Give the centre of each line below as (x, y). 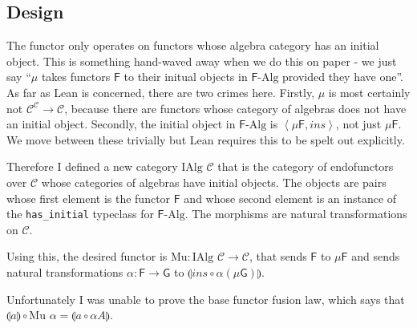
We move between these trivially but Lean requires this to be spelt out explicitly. (206, 139)
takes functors (76, 77)
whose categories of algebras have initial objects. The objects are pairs (214, 182)
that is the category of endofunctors (306, 166)
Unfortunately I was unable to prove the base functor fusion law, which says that (206, 299)
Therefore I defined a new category (92, 166)
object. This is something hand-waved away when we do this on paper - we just (202, 61)
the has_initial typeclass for (80, 214)
